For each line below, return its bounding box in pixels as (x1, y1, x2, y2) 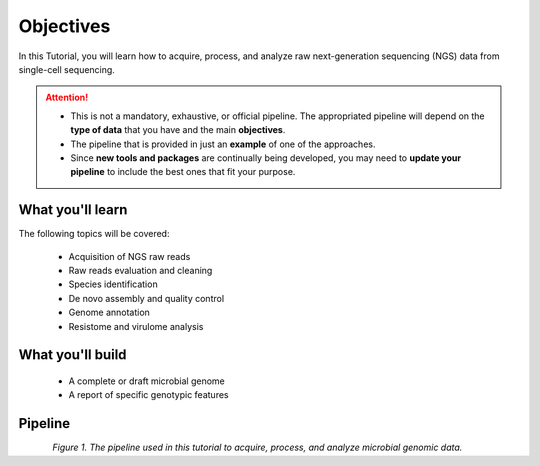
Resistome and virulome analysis (68, 320, 204, 332)
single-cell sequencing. (18, 63, 115, 75)
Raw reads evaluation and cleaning (68, 264, 213, 276)
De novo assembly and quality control (68, 292, 225, 304)
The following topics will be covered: (18, 228, 170, 240)
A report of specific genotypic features (68, 389, 229, 401)
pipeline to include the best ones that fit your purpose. (70, 166, 296, 178)
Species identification (68, 278, 159, 290)
